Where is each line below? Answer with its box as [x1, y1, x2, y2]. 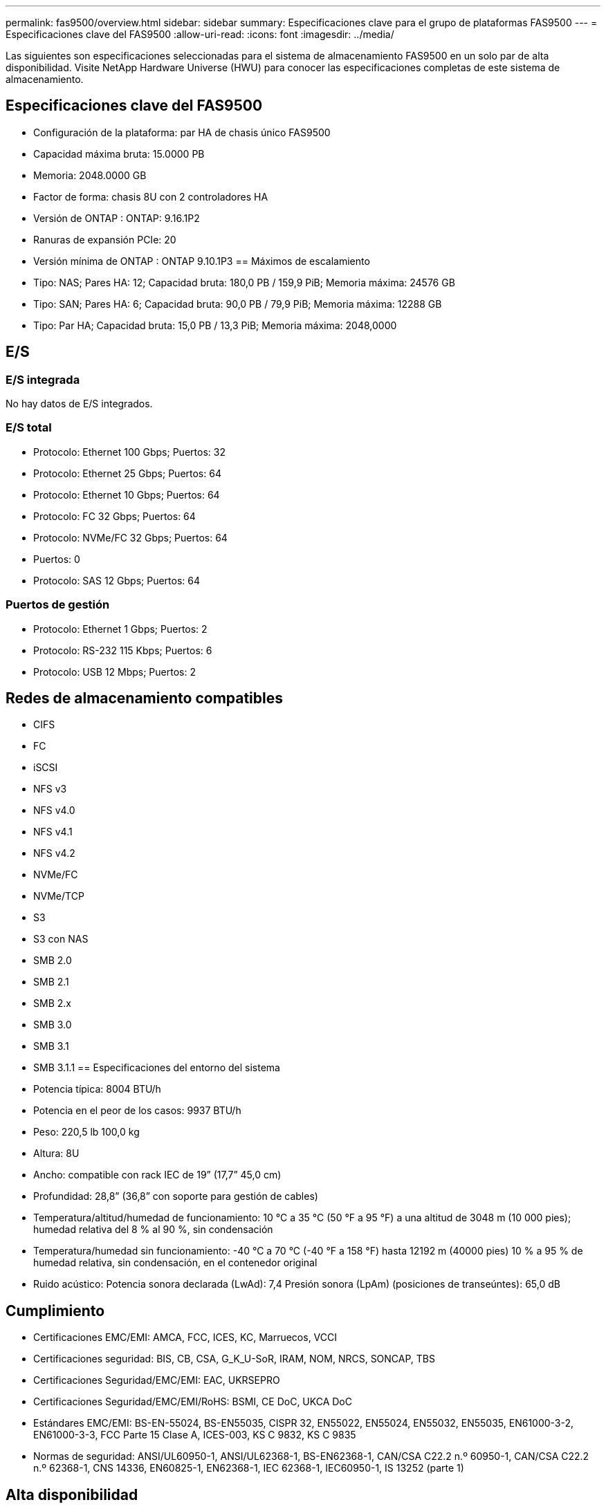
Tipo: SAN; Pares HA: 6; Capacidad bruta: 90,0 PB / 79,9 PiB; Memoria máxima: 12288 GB [33, 297, 442, 310]
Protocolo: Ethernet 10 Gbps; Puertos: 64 [33, 488, 220, 501]
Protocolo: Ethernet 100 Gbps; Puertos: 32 [33, 445, 226, 458]
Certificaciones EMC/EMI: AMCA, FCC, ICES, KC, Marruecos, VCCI [33, 1331, 338, 1344]
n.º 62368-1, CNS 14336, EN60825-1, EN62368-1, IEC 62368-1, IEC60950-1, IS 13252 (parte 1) [33, 1462, 464, 1474]
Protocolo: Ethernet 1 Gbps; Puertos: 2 [33, 622, 208, 635]
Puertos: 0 [33, 553, 80, 565]
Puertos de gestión [6, 598, 110, 612]
